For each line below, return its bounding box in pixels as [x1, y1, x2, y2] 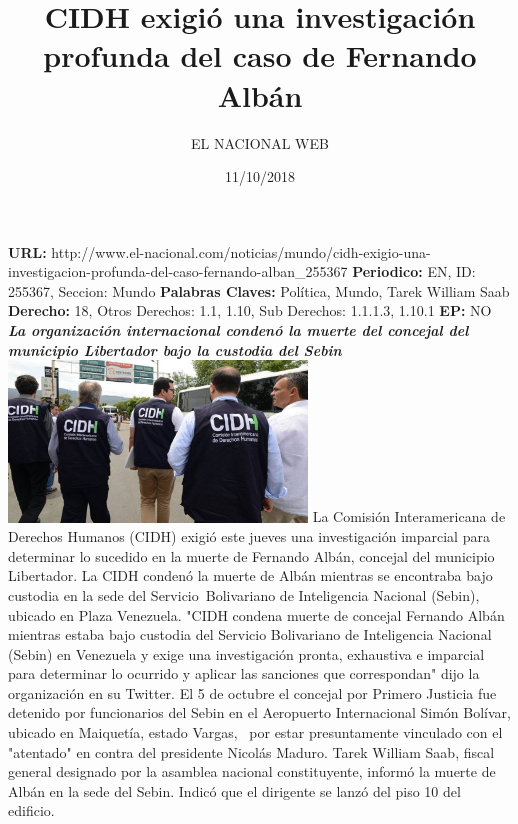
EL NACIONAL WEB [191, 132, 329, 153]
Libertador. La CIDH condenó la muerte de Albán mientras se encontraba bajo [8, 565, 493, 586]
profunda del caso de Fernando [43, 35, 477, 76]
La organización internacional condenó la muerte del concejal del [8, 320, 469, 341]
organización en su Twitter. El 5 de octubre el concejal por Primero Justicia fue [8, 682, 497, 703]
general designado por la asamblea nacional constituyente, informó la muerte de [8, 761, 496, 782]
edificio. [8, 800, 55, 821]
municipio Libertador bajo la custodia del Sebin [8, 339, 342, 360]
